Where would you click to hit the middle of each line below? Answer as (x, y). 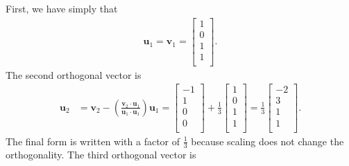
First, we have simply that (62, 8)
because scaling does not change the (267, 141)
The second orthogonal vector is (74, 74)
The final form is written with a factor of (93, 141)
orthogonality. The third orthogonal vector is (101, 155)
